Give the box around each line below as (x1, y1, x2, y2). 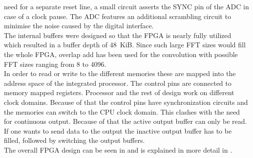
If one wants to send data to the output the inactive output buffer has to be (4, 125, 232, 136)
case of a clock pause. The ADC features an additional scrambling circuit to (4, 11, 231, 21)
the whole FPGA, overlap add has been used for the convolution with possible (4, 49, 238, 59)
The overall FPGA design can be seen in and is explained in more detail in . (4, 144, 232, 155)
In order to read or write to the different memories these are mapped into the (4, 68, 236, 79)
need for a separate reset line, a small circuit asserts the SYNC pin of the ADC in (4, 1, 249, 11)
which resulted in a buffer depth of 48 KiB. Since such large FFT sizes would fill (4, 39, 246, 50)
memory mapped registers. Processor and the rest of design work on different (4, 87, 234, 98)
